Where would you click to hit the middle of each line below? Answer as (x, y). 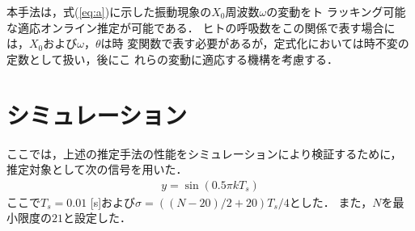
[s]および (113, 202)
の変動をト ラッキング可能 (336, 11)
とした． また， (331, 202)
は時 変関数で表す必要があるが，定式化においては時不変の (255, 43)
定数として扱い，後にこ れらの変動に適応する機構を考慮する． (172, 59)
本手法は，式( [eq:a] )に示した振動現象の (109, 11)
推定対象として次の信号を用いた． (97, 169)
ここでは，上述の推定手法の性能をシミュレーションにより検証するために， (204, 153)
